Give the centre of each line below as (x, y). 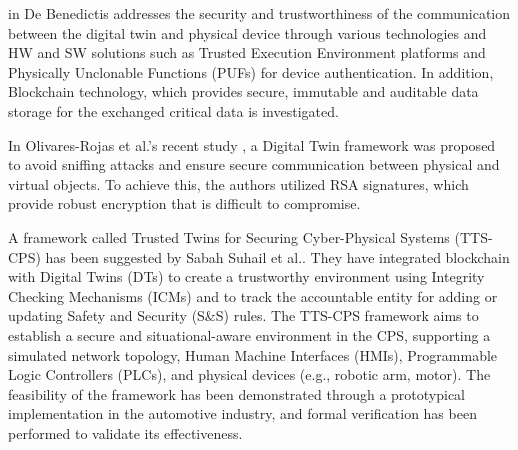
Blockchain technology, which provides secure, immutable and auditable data (243, 91)
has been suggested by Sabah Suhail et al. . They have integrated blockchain (277, 256)
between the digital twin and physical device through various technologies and (247, 32)
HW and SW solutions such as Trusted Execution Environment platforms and (247, 52)
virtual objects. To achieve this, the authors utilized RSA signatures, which (238, 183)
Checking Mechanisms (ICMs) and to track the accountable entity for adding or (253, 295)
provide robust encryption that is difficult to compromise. (184, 203)
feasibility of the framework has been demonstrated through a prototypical (237, 393)
